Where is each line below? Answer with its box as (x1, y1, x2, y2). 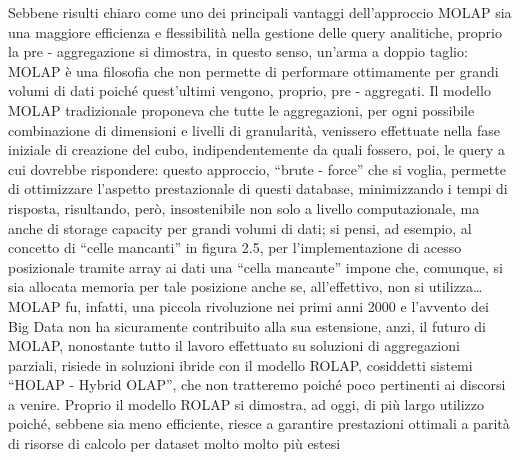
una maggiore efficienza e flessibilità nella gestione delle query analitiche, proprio (8, 21, 502, 42)
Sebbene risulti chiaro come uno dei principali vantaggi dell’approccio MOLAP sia (8, 2, 512, 22)
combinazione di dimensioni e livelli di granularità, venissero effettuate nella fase (8, 119, 500, 140)
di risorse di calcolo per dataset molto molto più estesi (8, 433, 341, 454)
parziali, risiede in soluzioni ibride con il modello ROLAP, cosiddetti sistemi (8, 354, 473, 375)
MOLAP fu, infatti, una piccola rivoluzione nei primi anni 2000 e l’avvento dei (8, 295, 489, 316)
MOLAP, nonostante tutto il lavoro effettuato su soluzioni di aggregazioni (8, 335, 460, 356)
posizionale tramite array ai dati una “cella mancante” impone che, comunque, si (8, 256, 503, 277)
